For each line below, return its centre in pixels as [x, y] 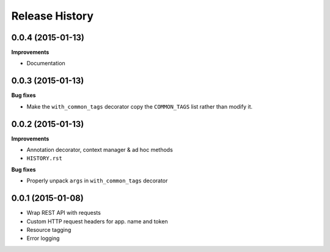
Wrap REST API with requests [64, 213]
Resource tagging [49, 229]
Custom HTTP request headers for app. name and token [97, 221]
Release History [53, 16]
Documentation [46, 63]
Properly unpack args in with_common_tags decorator [97, 181]
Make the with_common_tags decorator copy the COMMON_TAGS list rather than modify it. [140, 106]
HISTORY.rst [44, 158]
